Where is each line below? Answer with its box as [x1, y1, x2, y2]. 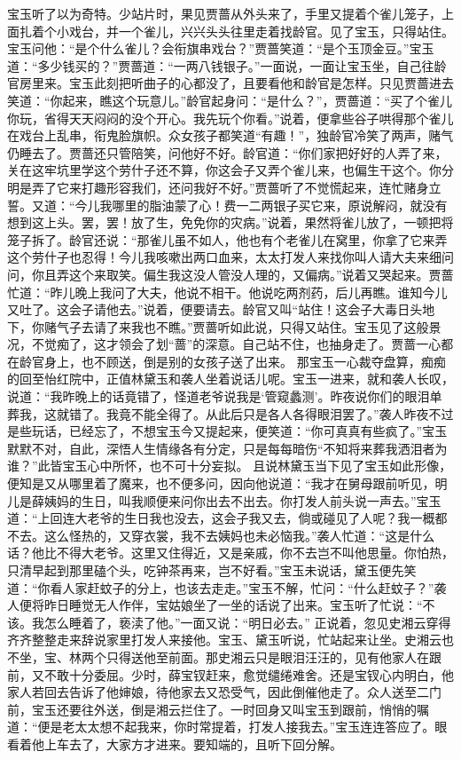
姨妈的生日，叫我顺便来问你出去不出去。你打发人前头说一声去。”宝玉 [43, 491, 441, 510]
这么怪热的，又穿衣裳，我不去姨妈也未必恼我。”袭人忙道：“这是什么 [43, 526, 435, 544]
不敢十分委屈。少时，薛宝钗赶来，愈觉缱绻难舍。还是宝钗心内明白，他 [43, 665, 454, 684]
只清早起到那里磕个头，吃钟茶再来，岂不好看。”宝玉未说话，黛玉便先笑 [7, 561, 417, 579]
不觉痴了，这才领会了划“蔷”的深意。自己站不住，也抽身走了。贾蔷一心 [31, 335, 441, 353]
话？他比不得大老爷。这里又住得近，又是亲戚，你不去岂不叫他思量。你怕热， [7, 543, 454, 562]
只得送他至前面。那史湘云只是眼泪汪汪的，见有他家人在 [105, 647, 429, 666]
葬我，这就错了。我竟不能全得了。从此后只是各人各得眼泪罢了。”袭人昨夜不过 [7, 404, 454, 423]
